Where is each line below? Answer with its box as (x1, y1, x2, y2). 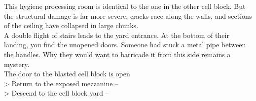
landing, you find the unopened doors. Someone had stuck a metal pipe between (4, 39, 246, 50)
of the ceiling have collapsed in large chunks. (4, 20, 139, 31)
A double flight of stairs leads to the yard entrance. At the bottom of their (4, 30, 229, 40)
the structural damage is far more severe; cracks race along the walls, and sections (4, 10, 252, 21)
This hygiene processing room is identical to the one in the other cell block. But (4, 1, 246, 11)
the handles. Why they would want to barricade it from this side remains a (4, 49, 231, 59)
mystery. (4, 59, 30, 69)
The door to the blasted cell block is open (4, 68, 130, 79)
